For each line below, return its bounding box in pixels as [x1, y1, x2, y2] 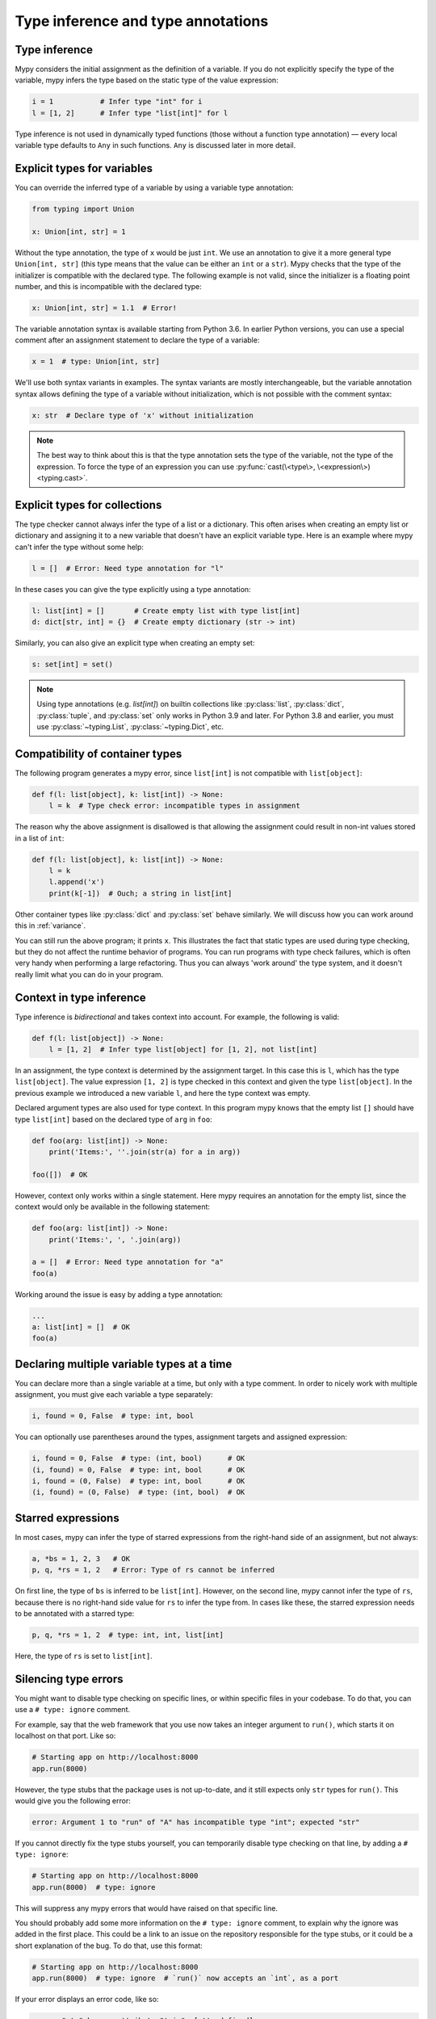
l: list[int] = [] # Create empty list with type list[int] [31, 606, 300, 615]
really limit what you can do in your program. [15, 969, 164, 979]
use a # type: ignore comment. [15, 1705, 131, 1715]
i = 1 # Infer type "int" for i [31, 97, 203, 107]
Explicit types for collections [15, 497, 162, 512]
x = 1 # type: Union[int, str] [31, 357, 161, 367]
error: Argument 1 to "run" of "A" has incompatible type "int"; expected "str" [31, 1817, 360, 1827]
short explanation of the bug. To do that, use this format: [15, 1941, 203, 1950]
